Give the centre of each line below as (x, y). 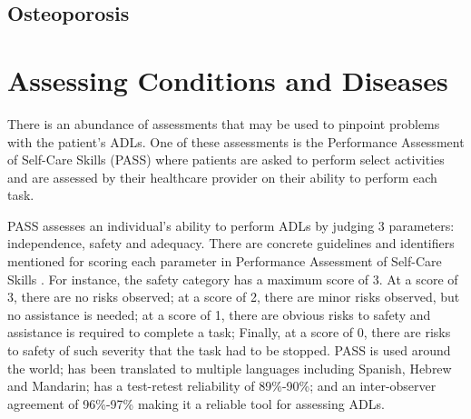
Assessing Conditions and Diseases (228, 80)
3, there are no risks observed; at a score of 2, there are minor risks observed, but (234, 297)
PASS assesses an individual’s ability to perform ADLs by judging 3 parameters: (231, 225)
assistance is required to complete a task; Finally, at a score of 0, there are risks (229, 332)
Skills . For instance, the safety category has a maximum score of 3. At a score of (233, 279)
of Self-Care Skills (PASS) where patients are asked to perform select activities (226, 160)
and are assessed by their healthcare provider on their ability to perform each (222, 177)
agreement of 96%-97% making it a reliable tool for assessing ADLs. (196, 403)
